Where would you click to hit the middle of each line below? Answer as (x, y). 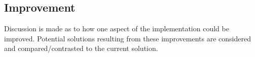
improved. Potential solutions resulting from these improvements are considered (128, 38)
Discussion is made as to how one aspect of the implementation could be (117, 28)
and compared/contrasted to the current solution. (81, 48)
